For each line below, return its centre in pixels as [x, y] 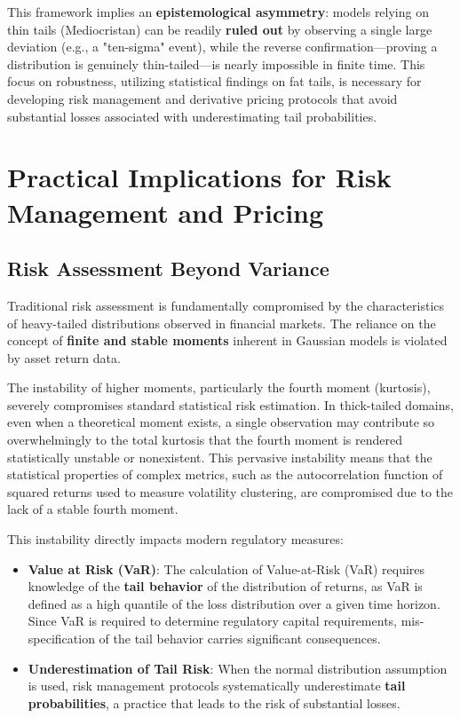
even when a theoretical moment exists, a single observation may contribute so [221, 422]
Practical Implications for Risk [199, 177]
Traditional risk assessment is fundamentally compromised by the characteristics [226, 305]
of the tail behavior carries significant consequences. [240, 639]
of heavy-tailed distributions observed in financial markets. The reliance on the [222, 323]
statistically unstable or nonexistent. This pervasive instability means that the [220, 457]
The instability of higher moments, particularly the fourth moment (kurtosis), [219, 387]
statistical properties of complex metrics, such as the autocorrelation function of [225, 474]
